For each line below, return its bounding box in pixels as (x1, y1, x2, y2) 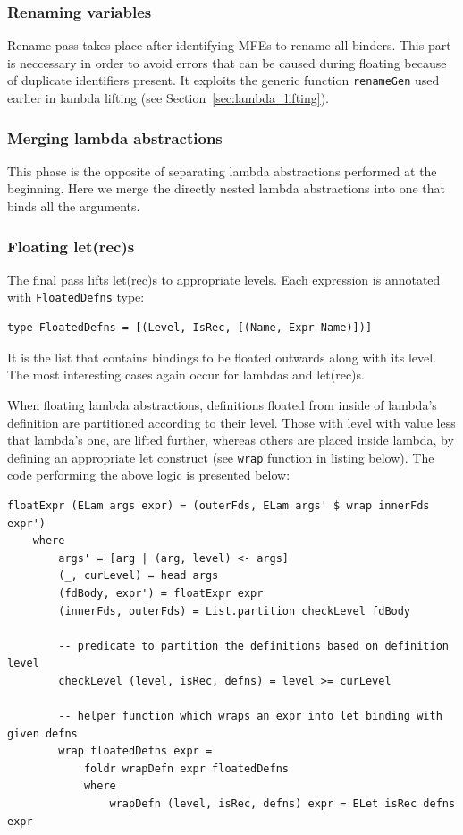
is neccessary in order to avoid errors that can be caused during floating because (7, 53, 447, 72)
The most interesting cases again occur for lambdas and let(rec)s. (7, 365, 365, 384)
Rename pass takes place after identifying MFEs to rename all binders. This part (7, 36, 451, 55)
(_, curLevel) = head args (58, 569, 219, 583)
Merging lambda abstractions (7, 126, 223, 149)
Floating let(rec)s (7, 234, 135, 257)
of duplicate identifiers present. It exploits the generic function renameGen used (7, 71, 440, 89)
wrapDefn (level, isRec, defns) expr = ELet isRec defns (109, 797, 456, 811)
